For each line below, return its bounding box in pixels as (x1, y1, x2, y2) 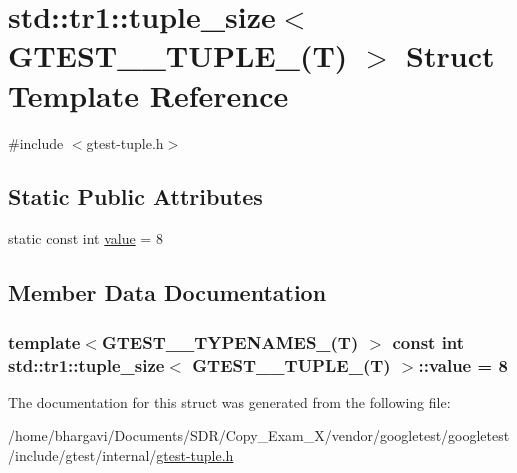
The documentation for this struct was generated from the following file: (8, 391, 451, 412)
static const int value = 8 (8, 228, 163, 249)
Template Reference (8, 74, 289, 115)
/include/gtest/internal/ (8, 445, 157, 465)
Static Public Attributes (8, 181, 263, 212)
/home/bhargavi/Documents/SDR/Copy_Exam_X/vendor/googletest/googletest (8, 425, 510, 446)
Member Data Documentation (8, 277, 327, 308)
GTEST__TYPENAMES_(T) (101, 329, 359, 354)
